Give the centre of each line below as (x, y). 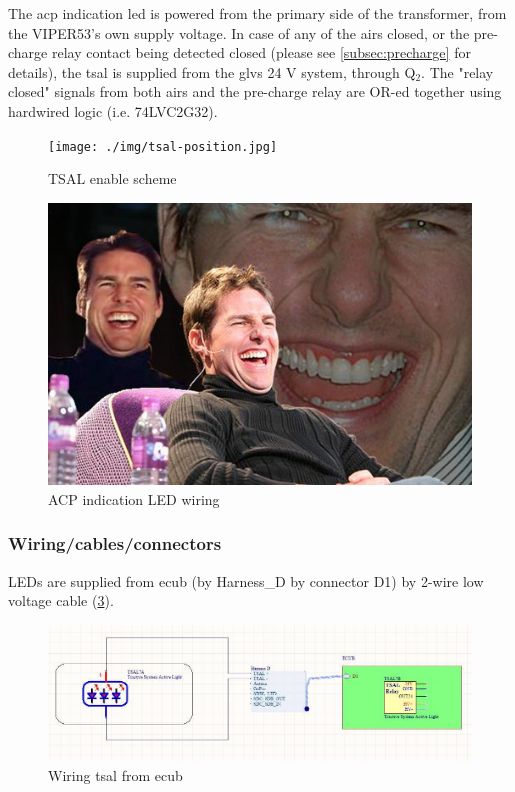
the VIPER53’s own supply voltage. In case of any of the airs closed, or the (239, 32)
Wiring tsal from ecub (115, 774)
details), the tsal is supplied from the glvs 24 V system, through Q (212, 71)
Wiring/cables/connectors (115, 543)
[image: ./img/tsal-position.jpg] (163, 146)
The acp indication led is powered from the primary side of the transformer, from (257, 13)
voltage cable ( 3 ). (61, 600)
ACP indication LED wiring (134, 498)
